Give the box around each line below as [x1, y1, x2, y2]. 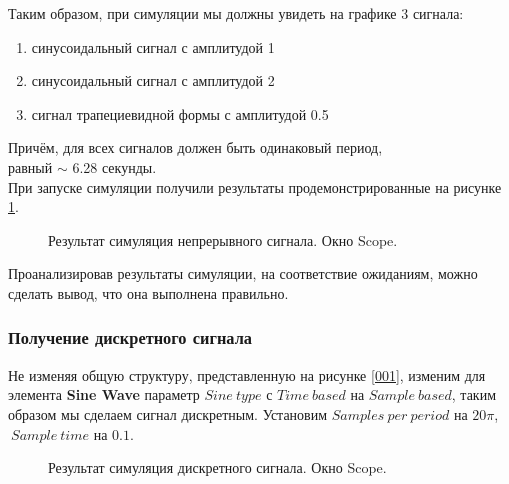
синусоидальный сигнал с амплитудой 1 [31, 36, 275, 57]
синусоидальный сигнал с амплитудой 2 [31, 70, 275, 91]
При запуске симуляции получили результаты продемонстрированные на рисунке [8, 176, 502, 197]
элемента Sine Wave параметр [8, 384, 200, 405]
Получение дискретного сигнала [8, 325, 252, 350]
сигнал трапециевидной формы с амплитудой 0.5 [31, 103, 329, 124]
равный [8, 156, 53, 177]
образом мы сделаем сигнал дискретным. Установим [8, 403, 328, 424]
